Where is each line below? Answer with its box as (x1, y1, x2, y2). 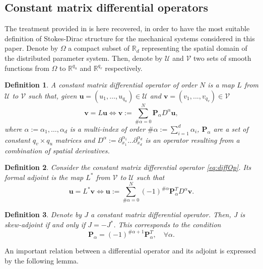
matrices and (55, 134, 95, 145)
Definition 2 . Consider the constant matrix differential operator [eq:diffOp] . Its (5, 162, 251, 172)
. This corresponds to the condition (113, 219, 221, 230)
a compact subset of (68, 43, 130, 53)
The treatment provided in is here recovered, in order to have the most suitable (5, 23, 250, 34)
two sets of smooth (193, 52, 251, 63)
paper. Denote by (5, 43, 58, 53)
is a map (208, 79, 235, 90)
